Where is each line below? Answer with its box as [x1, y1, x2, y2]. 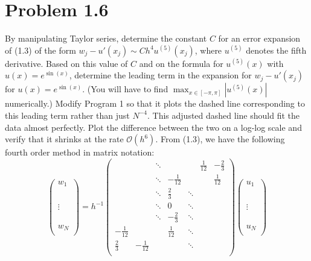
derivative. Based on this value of [5, 57, 128, 69]
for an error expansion [218, 32, 301, 45]
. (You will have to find [82, 83, 168, 95]
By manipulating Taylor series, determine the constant [5, 32, 207, 45]
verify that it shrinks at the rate [5, 133, 124, 145]
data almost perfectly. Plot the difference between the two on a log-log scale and [5, 121, 302, 133]
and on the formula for [139, 57, 223, 69]
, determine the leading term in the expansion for [69, 69, 252, 81]
